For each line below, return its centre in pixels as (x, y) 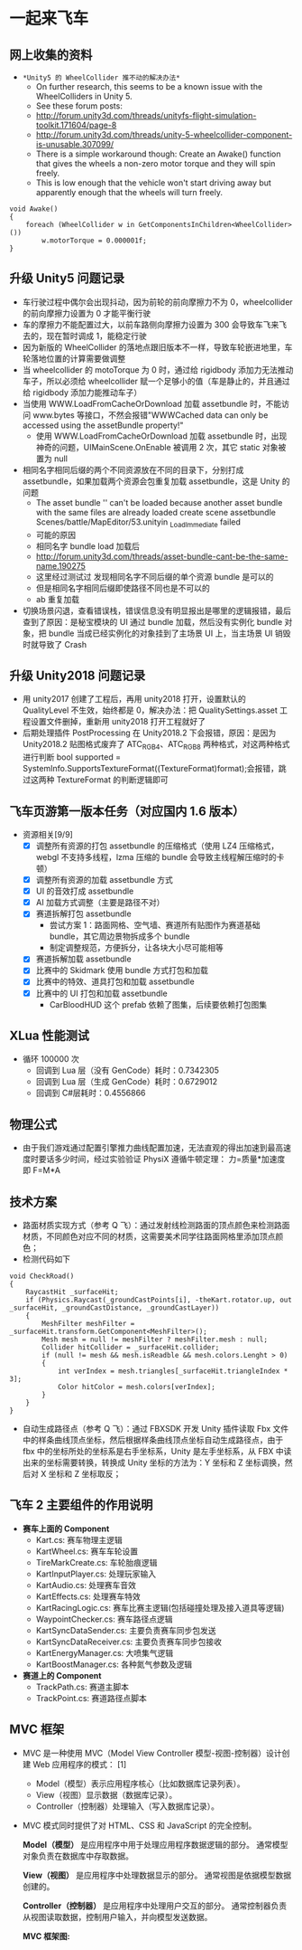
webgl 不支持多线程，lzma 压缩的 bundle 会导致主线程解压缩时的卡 (160, 857)
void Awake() (34, 209)
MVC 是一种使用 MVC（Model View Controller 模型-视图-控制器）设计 (152, 1753)
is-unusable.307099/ (75, 144)
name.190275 (60, 565)
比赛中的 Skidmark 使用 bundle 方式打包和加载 (122, 970)
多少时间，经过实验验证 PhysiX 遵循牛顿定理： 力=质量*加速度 (169, 1160)
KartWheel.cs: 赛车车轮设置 (87, 1551)
